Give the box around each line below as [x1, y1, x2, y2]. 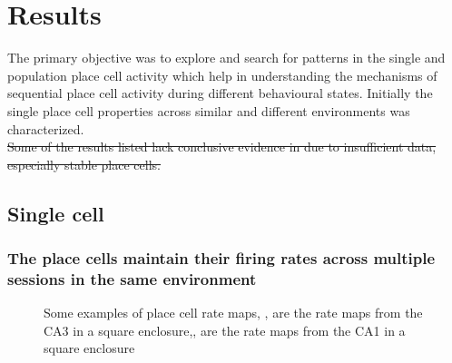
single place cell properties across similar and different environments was [7, 101, 410, 120]
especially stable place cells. [7, 154, 161, 173]
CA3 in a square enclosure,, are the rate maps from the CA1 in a [44, 320, 406, 339]
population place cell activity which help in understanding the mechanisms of [7, 65, 437, 84]
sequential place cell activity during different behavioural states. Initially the [7, 83, 433, 103]
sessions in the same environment [7, 267, 257, 289]
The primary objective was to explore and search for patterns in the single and [7, 48, 446, 67]
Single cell [7, 199, 104, 227]
